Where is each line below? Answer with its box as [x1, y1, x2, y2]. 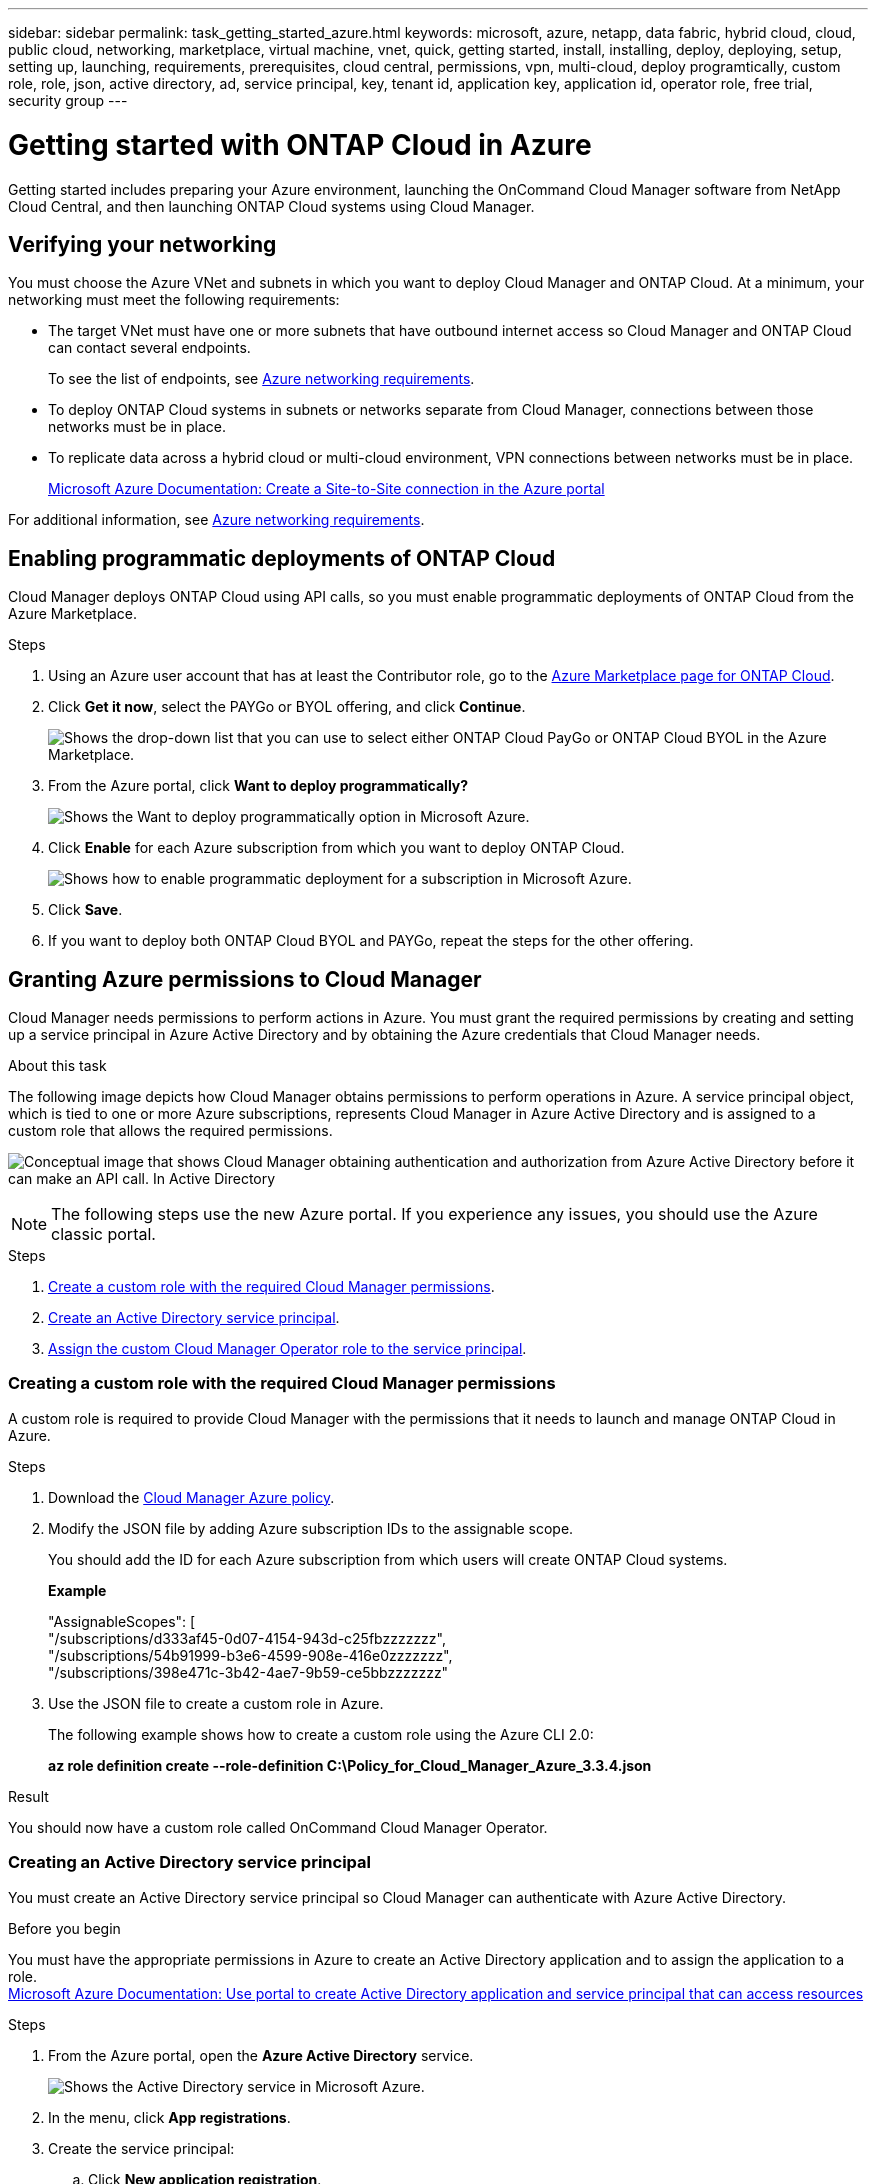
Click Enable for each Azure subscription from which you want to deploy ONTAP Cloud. [48, 839, 625, 857]
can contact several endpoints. [48, 339, 251, 357]
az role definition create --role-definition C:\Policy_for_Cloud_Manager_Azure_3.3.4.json [48, 1756, 652, 1774]
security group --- [8, 92, 128, 109]
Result [8, 1787, 49, 1805]
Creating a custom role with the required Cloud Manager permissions [8, 1373, 556, 1394]
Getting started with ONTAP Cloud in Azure [8, 127, 592, 162]
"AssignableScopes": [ [48, 1612, 196, 1630]
